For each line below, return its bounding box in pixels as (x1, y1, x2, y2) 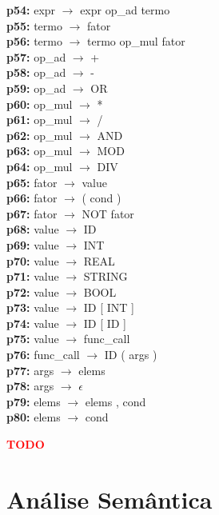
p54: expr (6, 2, 56, 18)
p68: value (6, 221, 59, 238)
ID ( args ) (104, 346, 157, 363)
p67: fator (6, 205, 58, 222)
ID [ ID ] (83, 314, 127, 331)
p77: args (6, 361, 54, 378)
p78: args (6, 377, 54, 394)
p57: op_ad (6, 48, 66, 65)
